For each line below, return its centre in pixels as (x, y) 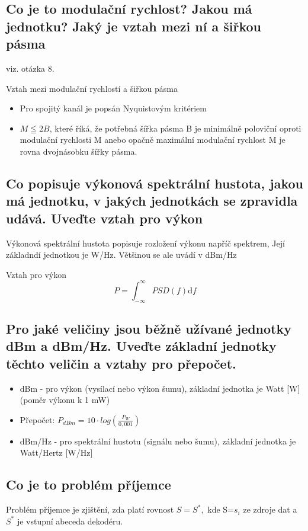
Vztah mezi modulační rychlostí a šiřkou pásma (92, 88)
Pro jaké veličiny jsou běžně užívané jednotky (149, 328)
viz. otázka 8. (30, 68)
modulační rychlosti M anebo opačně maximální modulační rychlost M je (153, 140)
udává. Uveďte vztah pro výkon (105, 218)
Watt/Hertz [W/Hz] (56, 452)
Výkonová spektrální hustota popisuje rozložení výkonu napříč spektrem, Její (145, 243)
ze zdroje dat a (270, 509)
